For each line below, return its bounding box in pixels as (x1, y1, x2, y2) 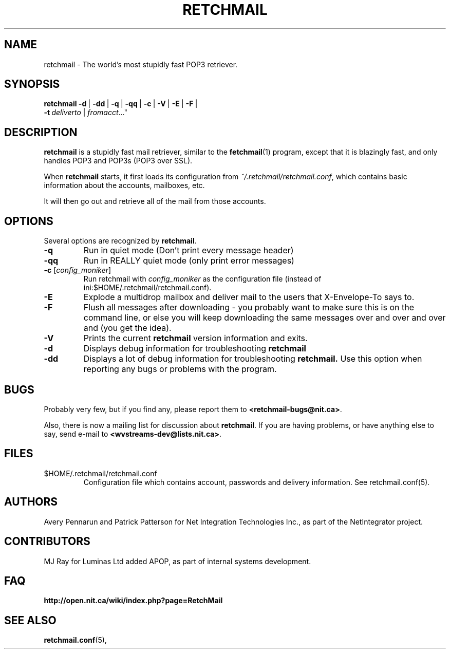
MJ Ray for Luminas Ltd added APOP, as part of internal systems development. (44, 556, 311, 566)
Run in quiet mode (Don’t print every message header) (83, 245, 294, 256)
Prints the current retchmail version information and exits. (83, 333, 308, 344)
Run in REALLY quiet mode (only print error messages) (83, 255, 294, 266)
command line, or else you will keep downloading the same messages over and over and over (83, 312, 446, 323)
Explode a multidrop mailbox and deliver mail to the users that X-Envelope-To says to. (83, 292, 415, 303)
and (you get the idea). (83, 323, 172, 333)
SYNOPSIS (4, 78, 60, 91)
